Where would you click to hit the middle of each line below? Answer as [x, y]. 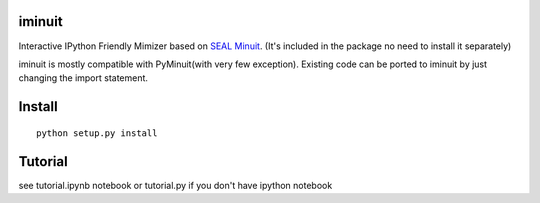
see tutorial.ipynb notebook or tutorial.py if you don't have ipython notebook [175, 185]
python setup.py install [97, 133]
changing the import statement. [83, 78]
